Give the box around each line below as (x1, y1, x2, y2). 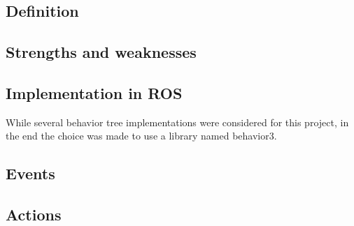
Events (6, 163, 55, 184)
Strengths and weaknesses (6, 41, 197, 63)
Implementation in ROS (6, 82, 183, 103)
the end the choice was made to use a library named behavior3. (6, 128, 277, 143)
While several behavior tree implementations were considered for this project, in (6, 114, 349, 129)
